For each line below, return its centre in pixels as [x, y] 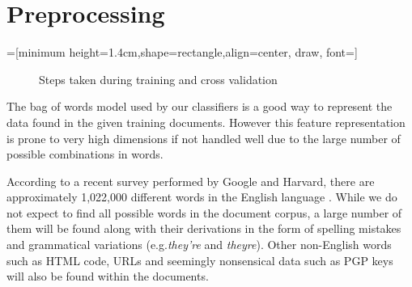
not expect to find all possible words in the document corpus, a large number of [204, 212]
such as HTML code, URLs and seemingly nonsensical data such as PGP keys [200, 260]
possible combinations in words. [85, 154]
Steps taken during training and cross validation [158, 79]
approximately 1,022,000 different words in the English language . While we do [202, 197]
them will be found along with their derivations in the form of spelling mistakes [204, 228]
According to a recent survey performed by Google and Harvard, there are [191, 181]
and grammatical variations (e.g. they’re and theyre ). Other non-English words [199, 245]
